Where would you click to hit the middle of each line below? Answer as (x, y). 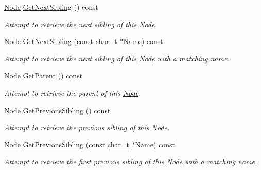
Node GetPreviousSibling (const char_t (67, 144)
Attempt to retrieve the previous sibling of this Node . (87, 127)
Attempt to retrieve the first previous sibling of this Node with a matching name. (131, 162)
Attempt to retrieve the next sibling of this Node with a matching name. (117, 58)
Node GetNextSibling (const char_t (61, 41)
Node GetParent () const (43, 76)
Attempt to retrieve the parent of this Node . (73, 92)
